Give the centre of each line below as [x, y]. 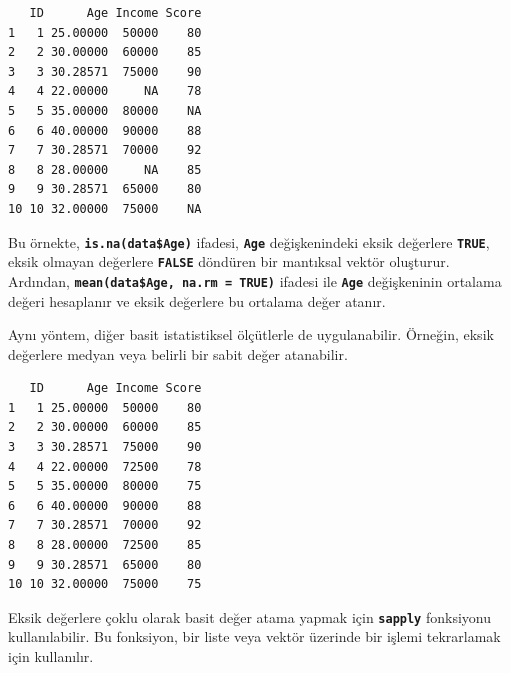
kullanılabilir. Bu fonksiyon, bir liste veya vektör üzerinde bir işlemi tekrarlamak [254, 636]
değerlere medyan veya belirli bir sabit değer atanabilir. [178, 353]
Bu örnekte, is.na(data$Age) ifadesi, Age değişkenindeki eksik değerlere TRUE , [249, 241]
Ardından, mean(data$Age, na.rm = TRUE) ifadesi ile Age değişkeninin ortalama [255, 280]
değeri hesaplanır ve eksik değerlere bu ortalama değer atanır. [197, 300]
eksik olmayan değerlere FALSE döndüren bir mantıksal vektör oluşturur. [229, 261]
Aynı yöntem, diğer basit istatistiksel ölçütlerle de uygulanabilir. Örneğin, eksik [251, 334]
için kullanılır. [51, 656]
